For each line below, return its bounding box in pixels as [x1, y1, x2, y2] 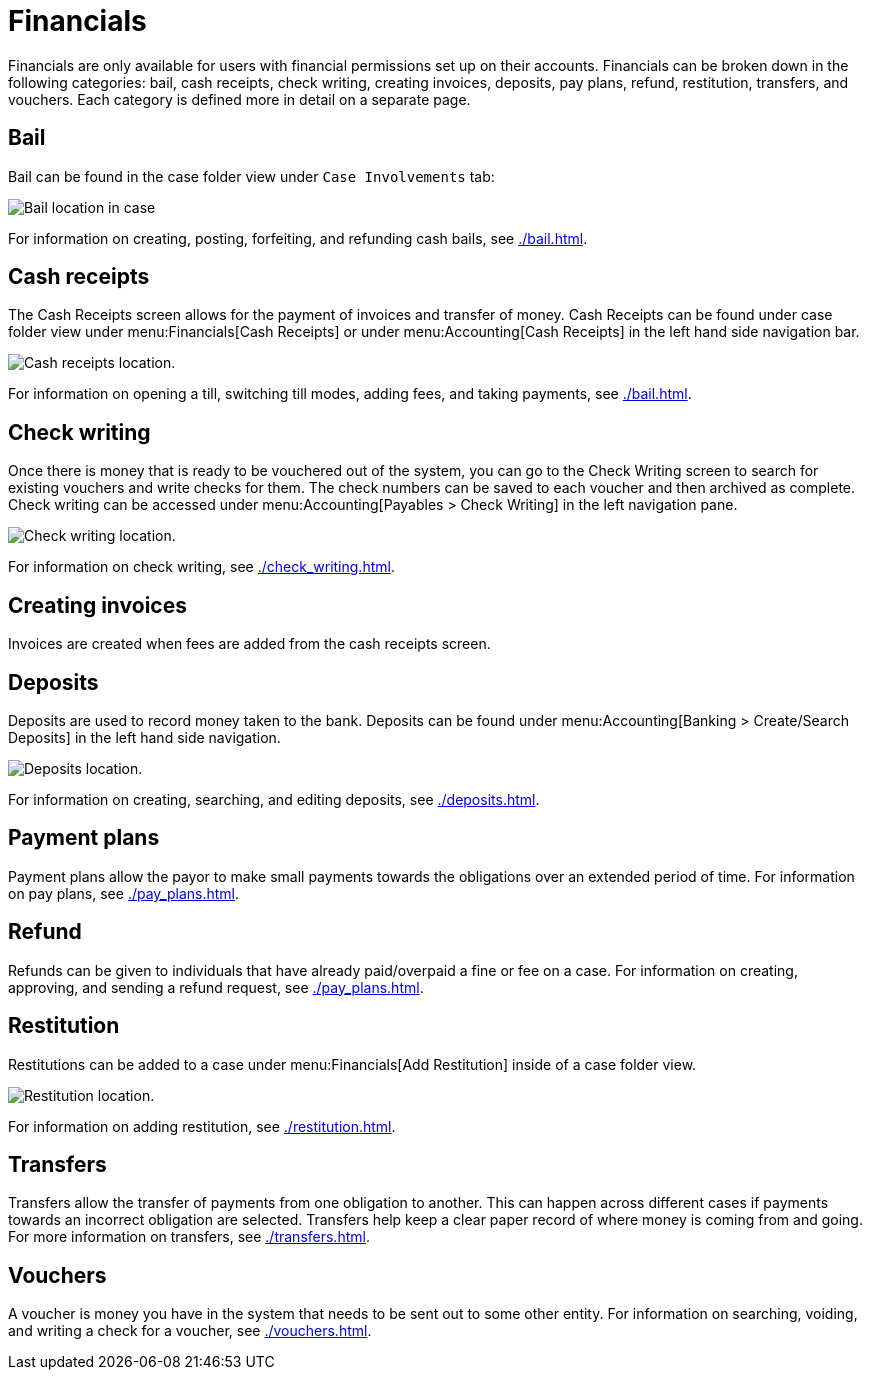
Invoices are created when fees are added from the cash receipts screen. [8, 635, 491, 653]
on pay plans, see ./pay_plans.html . [8, 884, 240, 902]
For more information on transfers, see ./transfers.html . [8, 1228, 370, 1246]
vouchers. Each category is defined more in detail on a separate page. [8, 90, 471, 108]
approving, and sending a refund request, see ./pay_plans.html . [8, 978, 424, 996]
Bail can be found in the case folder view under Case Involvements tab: [8, 167, 495, 185]
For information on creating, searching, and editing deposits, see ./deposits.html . [8, 790, 540, 808]
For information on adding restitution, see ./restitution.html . [8, 1117, 396, 1135]
